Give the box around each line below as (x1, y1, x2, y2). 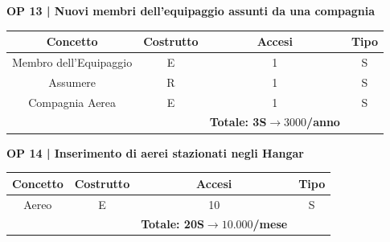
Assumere (48, 73, 96, 90)
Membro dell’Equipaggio (12, 53, 133, 70)
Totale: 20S (141, 215, 204, 232)
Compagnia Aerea (28, 93, 117, 110)
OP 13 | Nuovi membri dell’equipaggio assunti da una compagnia (6, 2, 376, 18)
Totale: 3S (209, 113, 267, 130)
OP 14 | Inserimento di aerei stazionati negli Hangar (6, 144, 304, 161)
